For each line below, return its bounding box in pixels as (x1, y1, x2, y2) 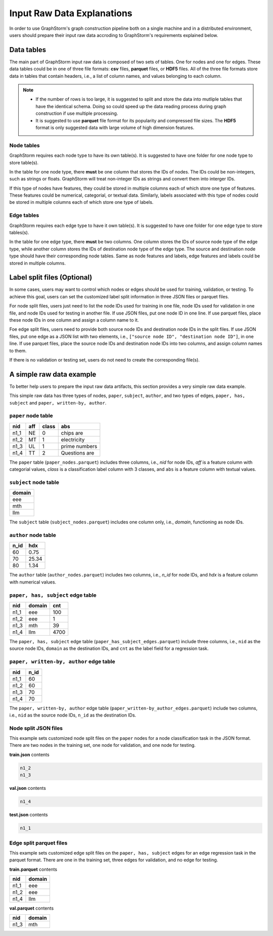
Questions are (61, 449, 95, 456)
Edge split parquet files (9, 839, 68, 846)
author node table (9, 531, 57, 539)
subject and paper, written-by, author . (9, 399, 107, 406)
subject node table (9, 478, 60, 485)
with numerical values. (9, 579, 57, 585)
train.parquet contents (9, 866, 58, 872)
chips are (61, 429, 83, 436)
